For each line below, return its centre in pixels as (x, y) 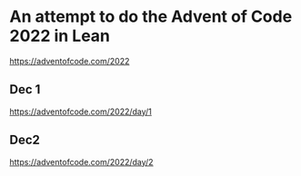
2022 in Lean (60, 36)
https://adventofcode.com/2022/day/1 (81, 112)
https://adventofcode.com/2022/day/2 (81, 161)
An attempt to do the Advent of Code (151, 17)
